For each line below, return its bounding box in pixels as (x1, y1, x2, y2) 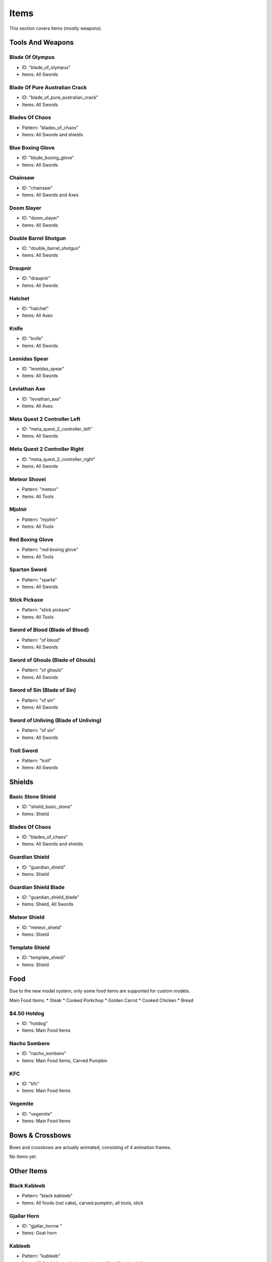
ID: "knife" (22, 336, 43, 342)
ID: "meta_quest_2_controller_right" (22, 456, 96, 462)
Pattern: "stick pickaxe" (22, 607, 71, 613)
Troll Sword (9, 747, 38, 754)
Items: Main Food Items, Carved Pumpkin (22, 1058, 108, 1064)
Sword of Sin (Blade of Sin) (9, 687, 77, 694)
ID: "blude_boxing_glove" (22, 154, 75, 161)
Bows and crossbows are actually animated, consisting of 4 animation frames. (9, 1144, 171, 1150)
